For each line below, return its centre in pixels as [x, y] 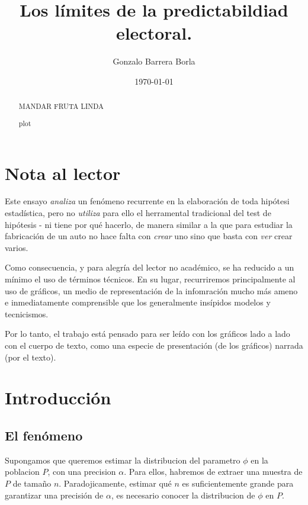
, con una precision [82, 472]
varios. [17, 247]
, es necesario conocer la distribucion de [183, 495]
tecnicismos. [27, 313]
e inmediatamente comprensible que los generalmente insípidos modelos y [138, 302]
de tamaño [32, 483]
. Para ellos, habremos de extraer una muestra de [213, 472]
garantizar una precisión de [54, 495]
